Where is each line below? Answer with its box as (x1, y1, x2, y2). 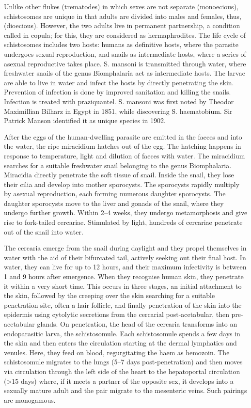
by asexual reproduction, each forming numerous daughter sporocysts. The (4, 188, 226, 199)
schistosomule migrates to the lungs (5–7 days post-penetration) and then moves (4, 357, 243, 367)
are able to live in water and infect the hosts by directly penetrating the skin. (4, 77, 234, 87)
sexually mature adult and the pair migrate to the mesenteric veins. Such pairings (4, 385, 247, 395)
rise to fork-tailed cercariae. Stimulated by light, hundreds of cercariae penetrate (4, 217, 243, 227)
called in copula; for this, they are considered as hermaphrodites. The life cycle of (4, 30, 246, 40)
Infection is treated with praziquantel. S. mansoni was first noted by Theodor (4, 96, 234, 106)
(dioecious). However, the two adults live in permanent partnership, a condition (4, 20, 240, 31)
